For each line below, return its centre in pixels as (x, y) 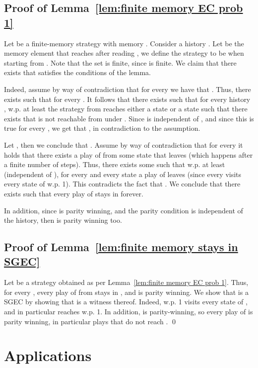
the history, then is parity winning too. (63, 220)
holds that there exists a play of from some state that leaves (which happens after (129, 154)
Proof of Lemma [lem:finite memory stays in (121, 247)
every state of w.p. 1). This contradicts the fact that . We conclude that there (122, 184)
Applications (48, 355)
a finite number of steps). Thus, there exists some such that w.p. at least (115, 164)
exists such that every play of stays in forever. (74, 193)
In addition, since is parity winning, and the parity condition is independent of (124, 210)
